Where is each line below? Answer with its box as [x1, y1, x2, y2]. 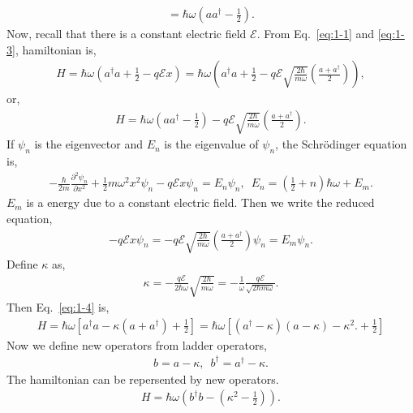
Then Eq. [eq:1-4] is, [6, 299, 110, 316]
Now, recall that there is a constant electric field [6, 25, 247, 42]
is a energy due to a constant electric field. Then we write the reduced [26, 194, 375, 211]
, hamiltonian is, [15, 41, 97, 58]
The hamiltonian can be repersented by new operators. [6, 370, 279, 387]
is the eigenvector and [34, 136, 143, 153]
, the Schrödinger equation [275, 136, 407, 153]
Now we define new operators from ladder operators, [6, 336, 267, 353]
